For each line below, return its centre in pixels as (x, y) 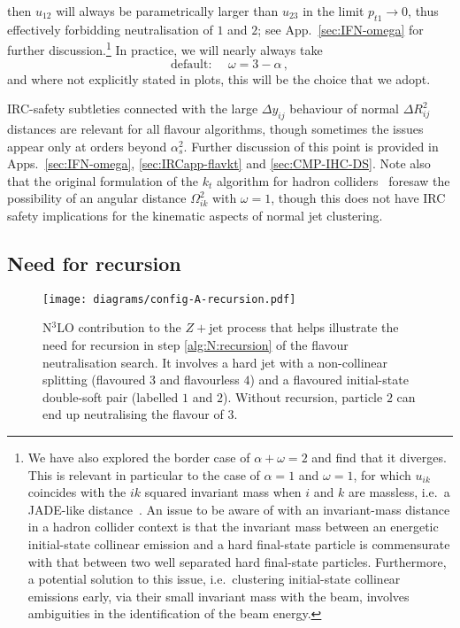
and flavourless (199, 380)
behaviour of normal (345, 109)
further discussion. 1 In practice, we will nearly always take (165, 49)
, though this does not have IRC (358, 198)
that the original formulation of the (103, 180)
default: (192, 64)
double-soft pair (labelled (111, 396)
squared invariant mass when (223, 492)
